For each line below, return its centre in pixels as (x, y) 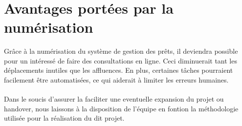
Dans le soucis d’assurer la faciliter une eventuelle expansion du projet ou (114, 99)
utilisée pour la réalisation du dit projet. (64, 118)
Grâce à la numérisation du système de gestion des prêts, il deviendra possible (121, 51)
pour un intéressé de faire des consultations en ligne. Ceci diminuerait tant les (121, 60)
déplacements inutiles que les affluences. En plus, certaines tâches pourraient (119, 70)
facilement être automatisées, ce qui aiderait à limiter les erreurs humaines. (116, 79)
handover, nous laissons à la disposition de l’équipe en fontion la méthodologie (121, 108)
